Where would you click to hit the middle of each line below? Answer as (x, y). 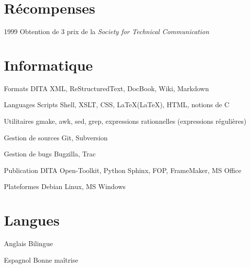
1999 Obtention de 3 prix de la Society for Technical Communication (107, 31)
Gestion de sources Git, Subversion (56, 137)
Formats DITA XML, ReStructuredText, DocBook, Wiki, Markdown (107, 88)
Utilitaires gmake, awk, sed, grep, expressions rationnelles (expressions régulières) (125, 121)
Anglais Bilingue (28, 243)
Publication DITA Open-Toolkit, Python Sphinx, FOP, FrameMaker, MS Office (123, 170)
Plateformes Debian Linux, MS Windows (65, 186)
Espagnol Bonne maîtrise (41, 259)
